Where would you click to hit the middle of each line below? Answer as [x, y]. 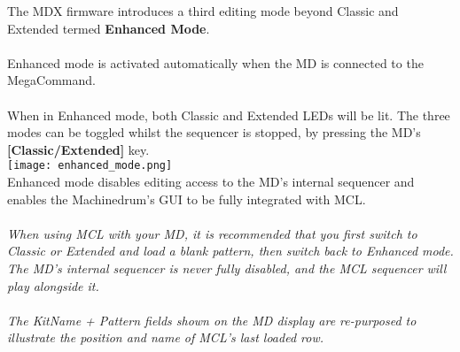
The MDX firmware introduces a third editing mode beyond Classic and [203, 11]
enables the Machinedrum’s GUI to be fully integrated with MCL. [187, 199]
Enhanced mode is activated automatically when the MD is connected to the [215, 62]
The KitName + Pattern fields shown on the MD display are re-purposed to [212, 320]
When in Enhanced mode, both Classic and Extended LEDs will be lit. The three [229, 115]
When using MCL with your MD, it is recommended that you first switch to [212, 233]
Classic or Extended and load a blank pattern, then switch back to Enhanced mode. [230, 251]
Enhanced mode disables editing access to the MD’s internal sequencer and [211, 181]
